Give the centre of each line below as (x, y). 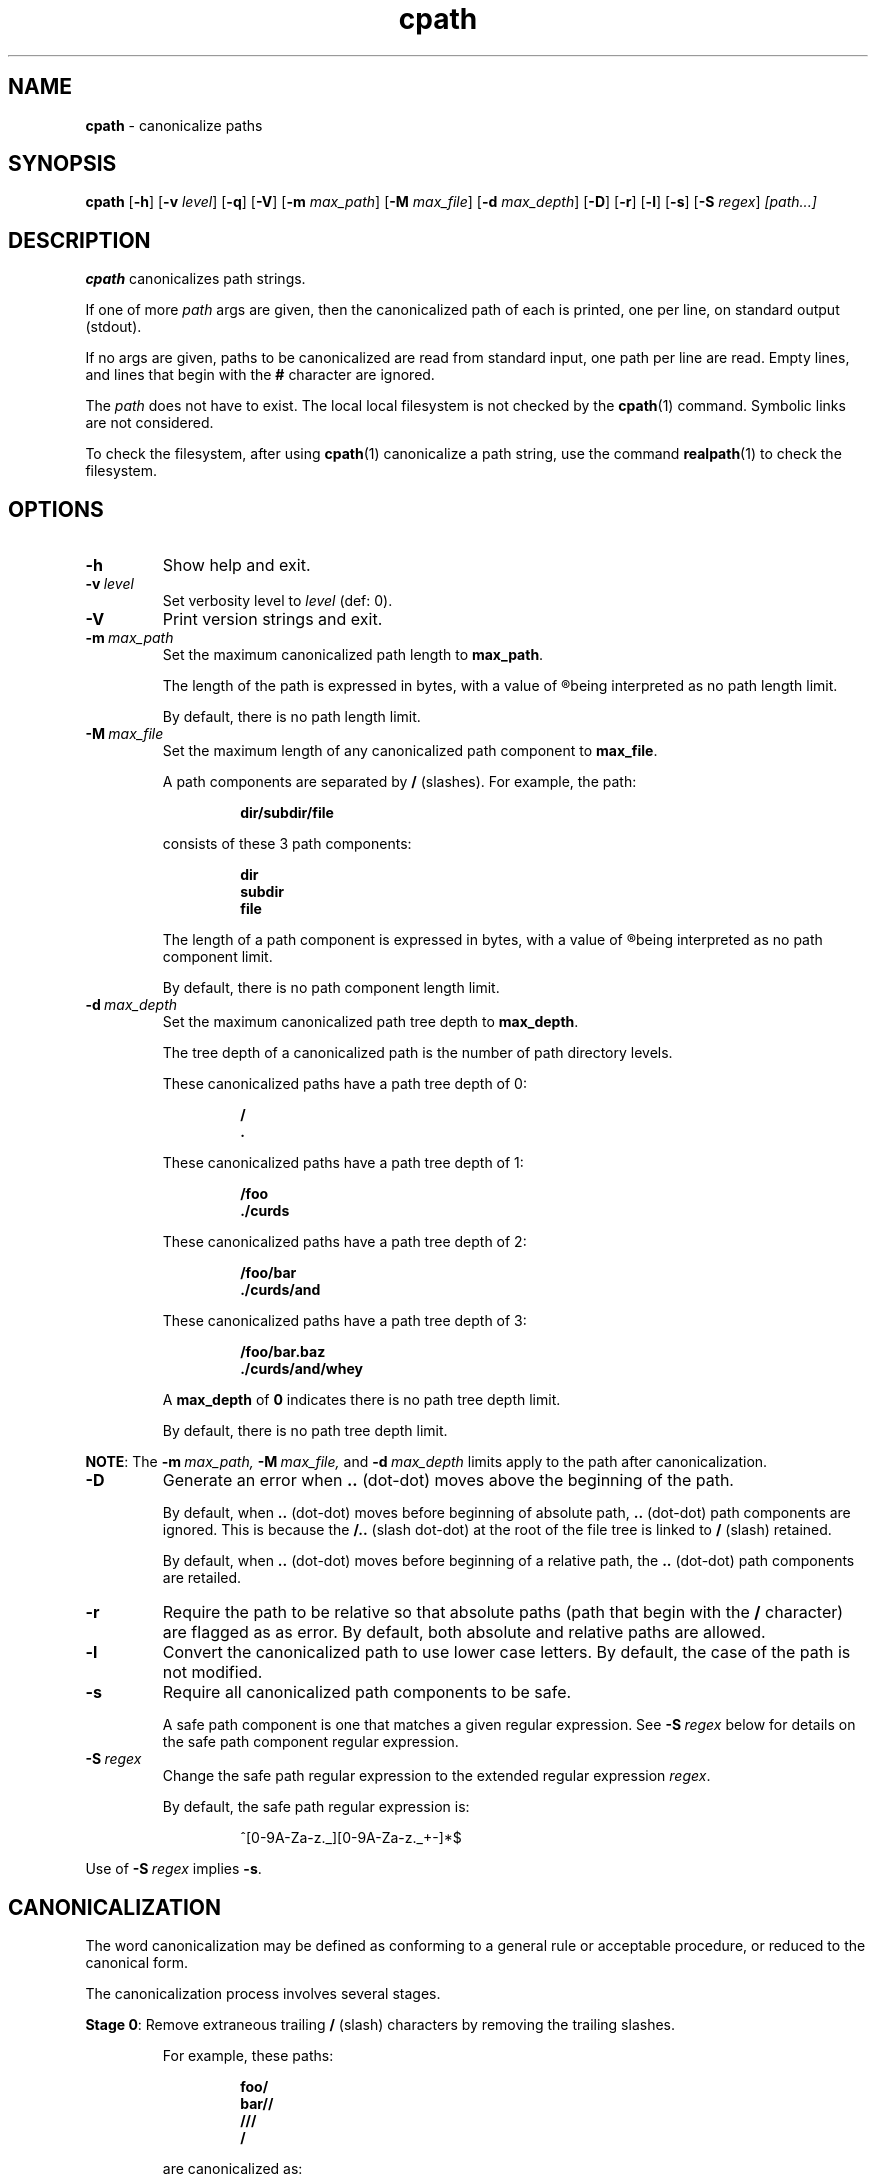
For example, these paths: (248, 2055)
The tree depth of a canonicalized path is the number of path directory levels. (417, 1053)
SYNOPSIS (62, 164)
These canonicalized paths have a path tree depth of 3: (344, 1321)
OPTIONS (56, 509)
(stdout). (113, 327)
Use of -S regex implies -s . (173, 1869)
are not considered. (149, 423)
